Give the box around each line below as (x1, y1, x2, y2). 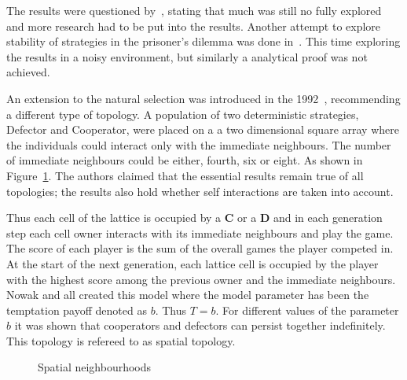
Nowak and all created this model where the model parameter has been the (6, 286, 369, 303)
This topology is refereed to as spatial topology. (6, 332, 236, 349)
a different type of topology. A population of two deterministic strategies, (6, 105, 359, 122)
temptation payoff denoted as (6, 301, 147, 318)
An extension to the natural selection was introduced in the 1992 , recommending (6, 90, 401, 106)
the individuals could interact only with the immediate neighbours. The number (6, 136, 391, 153)
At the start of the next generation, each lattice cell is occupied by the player (6, 255, 379, 271)
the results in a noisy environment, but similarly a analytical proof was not (6, 48, 368, 65)
